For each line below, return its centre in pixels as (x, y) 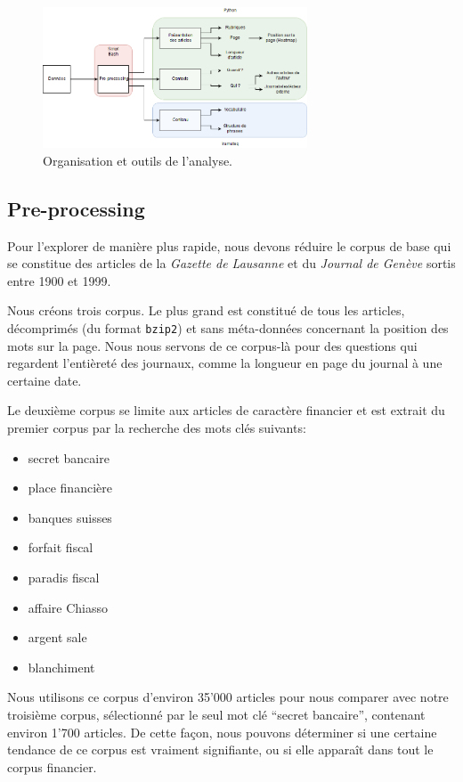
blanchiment (61, 667)
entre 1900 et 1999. (59, 280)
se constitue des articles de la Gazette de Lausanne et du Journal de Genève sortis (231, 263)
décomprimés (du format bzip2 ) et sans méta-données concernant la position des (228, 327)
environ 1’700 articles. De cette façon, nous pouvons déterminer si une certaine (222, 732)
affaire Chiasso (68, 607)
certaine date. (45, 380)
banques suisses (70, 517)
